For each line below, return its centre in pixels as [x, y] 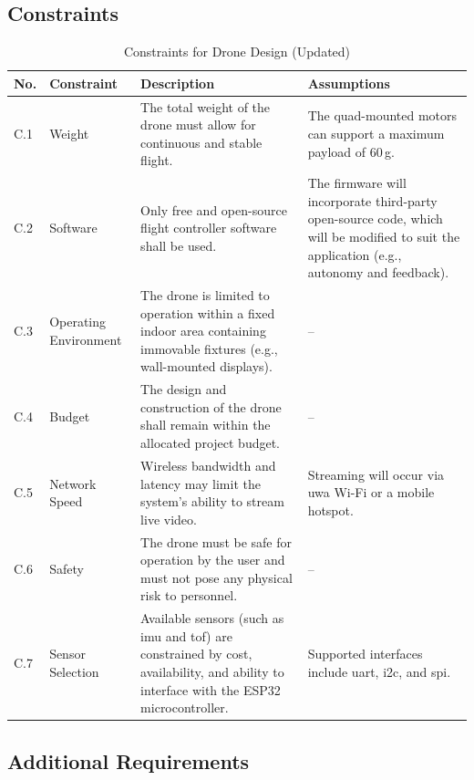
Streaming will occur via [376, 474]
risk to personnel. [189, 595]
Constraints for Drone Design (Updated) [237, 52]
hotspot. [330, 510]
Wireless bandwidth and [208, 465]
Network [73, 483]
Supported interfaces [365, 654]
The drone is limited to [205, 295]
